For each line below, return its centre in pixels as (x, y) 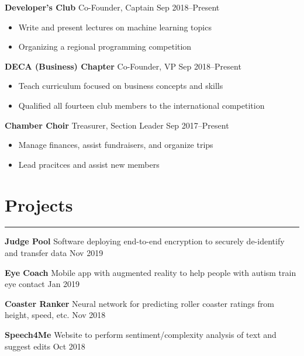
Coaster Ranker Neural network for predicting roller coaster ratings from (139, 303)
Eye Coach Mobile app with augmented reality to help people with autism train (151, 272)
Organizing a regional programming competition (105, 46)
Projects (39, 204)
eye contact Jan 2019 (42, 284)
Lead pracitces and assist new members (89, 164)
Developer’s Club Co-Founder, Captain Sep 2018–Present (112, 7)
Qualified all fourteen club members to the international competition (141, 105)
